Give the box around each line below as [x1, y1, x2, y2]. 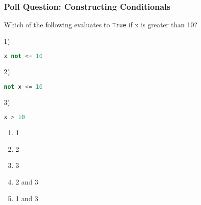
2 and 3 [15, 177, 38, 187]
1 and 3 [15, 193, 38, 203]
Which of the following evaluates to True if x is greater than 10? [4, 20, 198, 30]
